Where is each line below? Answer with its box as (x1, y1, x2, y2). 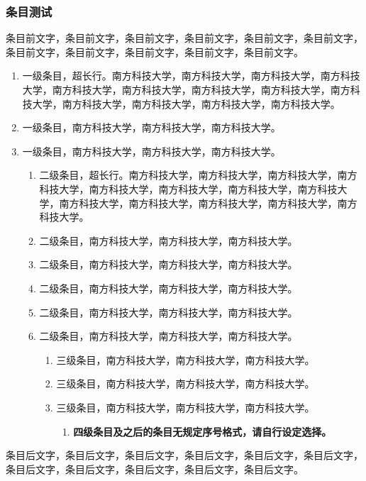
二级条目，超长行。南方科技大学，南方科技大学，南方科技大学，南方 (39, 167, 357, 182)
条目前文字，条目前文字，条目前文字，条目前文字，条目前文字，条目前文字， (6, 31, 363, 45)
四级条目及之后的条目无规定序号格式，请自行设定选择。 (73, 424, 332, 438)
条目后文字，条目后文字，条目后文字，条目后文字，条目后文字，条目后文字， (6, 448, 363, 463)
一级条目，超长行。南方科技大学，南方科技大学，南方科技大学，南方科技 (22, 68, 360, 83)
